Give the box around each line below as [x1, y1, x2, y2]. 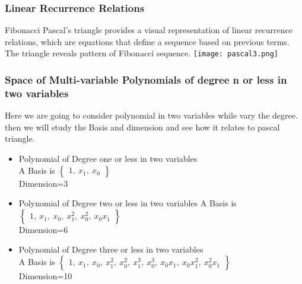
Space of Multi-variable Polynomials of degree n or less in [5, 72, 287, 87]
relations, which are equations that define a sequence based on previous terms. [5, 35, 290, 47]
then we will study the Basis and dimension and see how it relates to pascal [5, 120, 280, 133]
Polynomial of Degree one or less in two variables [18, 152, 198, 164]
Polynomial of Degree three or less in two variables [18, 243, 204, 256]
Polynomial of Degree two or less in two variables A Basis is [18, 197, 237, 209]
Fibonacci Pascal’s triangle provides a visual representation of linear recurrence [5, 24, 293, 36]
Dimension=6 [18, 223, 68, 235]
